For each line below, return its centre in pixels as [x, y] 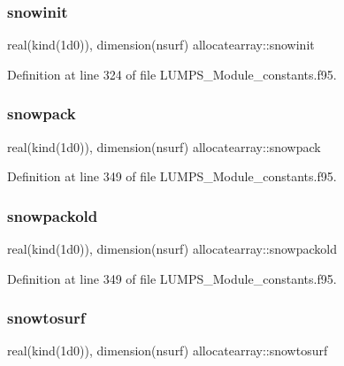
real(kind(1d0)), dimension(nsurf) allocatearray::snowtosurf [168, 351]
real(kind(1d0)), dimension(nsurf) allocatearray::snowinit [161, 45]
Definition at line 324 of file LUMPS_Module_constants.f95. [172, 74]
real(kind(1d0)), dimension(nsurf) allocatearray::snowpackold [172, 249]
